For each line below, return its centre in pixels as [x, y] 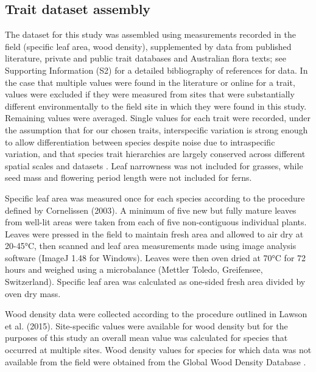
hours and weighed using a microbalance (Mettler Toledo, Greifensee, [134, 269]
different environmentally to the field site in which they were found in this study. [156, 106]
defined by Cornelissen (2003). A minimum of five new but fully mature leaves [151, 210]
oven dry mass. [33, 293]
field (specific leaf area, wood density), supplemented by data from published [148, 46]
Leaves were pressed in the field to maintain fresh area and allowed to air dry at [154, 233]
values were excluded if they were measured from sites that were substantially [150, 94]
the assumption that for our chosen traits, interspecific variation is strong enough [156, 129]
